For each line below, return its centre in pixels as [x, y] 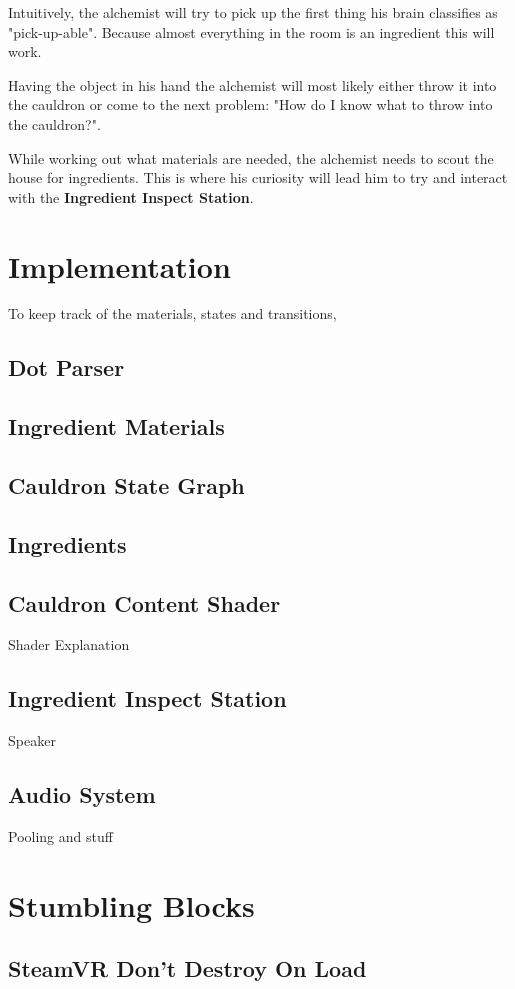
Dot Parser [66, 367]
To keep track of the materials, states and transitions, [172, 313]
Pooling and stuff [60, 835]
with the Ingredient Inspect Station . [131, 196]
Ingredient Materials [116, 426]
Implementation [119, 265]
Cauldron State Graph [126, 485]
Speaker [32, 740]
